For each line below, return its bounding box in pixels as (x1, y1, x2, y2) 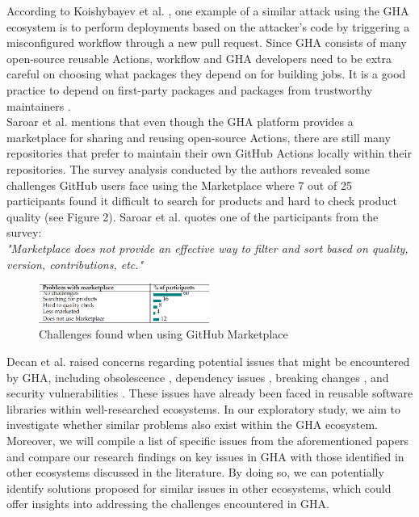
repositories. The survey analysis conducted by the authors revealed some (6, 160, 370, 177)
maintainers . (6, 97, 71, 114)
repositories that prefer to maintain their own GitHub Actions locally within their (6, 145, 412, 162)
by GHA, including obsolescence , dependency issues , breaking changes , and (6, 368, 389, 385)
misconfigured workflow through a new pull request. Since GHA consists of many (6, 34, 407, 51)
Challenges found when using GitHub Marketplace (39, 326, 288, 343)
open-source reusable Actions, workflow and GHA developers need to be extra (6, 49, 392, 66)
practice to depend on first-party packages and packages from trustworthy (6, 81, 373, 98)
